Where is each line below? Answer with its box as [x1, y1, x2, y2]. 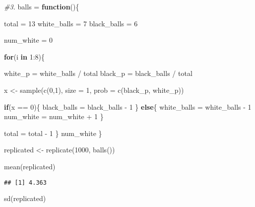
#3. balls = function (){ [4, 1, 79, 11]
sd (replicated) [4, 193, 46, 204]
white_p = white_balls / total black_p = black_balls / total [4, 68, 192, 78]
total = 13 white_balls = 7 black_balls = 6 [4, 18, 138, 28]
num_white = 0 [4, 35, 53, 45]
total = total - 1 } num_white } [4, 128, 102, 138]
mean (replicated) [4, 161, 56, 171]
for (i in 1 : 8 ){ [4, 51, 45, 62]
